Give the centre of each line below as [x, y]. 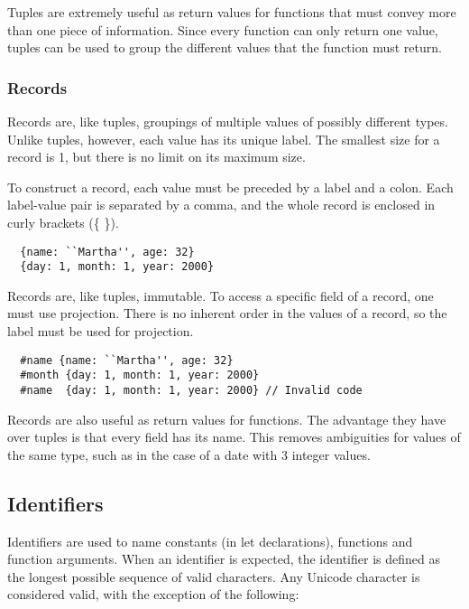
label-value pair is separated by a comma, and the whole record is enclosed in [221, 205]
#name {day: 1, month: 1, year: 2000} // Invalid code [191, 390]
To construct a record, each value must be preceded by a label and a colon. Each [230, 187]
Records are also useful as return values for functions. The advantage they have [227, 419]
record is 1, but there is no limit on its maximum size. [156, 157]
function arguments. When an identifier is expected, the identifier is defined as [224, 559]
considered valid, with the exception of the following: [153, 594]
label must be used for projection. [101, 331]
